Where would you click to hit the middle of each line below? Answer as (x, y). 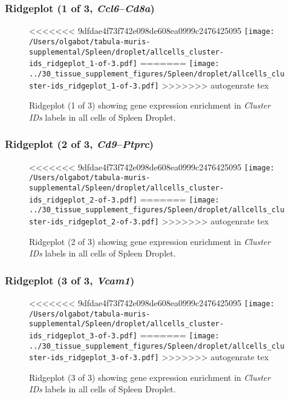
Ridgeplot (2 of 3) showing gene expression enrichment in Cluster (150, 241)
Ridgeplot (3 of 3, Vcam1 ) (70, 280)
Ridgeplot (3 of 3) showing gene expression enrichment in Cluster (150, 377)
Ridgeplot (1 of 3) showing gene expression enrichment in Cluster (150, 105)
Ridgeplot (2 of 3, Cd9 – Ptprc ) (80, 144)
